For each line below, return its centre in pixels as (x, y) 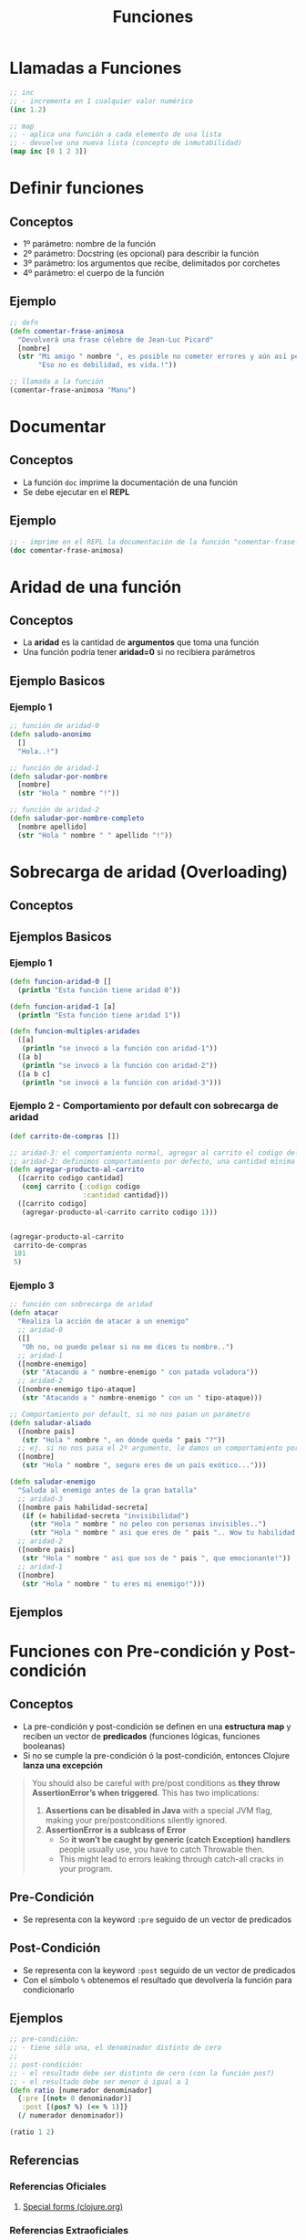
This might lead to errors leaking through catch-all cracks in (171, 1859)
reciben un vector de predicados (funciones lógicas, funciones (141, 1736)
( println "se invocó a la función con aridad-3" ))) (122, 1083)
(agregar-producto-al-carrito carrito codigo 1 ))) (120, 1212)
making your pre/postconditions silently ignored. (136, 1820)
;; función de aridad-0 (55, 726)
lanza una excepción (62, 1765)
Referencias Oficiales (58, 2187)
